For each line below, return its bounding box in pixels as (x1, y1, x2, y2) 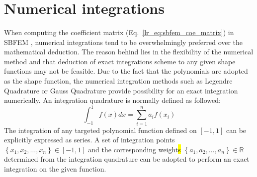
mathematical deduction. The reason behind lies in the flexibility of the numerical (4, 46, 254, 57)
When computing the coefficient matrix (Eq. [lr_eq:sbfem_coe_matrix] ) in (4, 27, 234, 37)
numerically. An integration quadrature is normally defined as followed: (4, 95, 221, 105)
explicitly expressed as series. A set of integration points (4, 134, 175, 145)
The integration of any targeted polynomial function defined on (4, 125, 197, 135)
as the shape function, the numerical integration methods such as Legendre (4, 75, 233, 86)
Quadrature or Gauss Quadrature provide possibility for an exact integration (4, 85, 238, 95)
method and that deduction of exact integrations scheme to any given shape (4, 56, 236, 66)
